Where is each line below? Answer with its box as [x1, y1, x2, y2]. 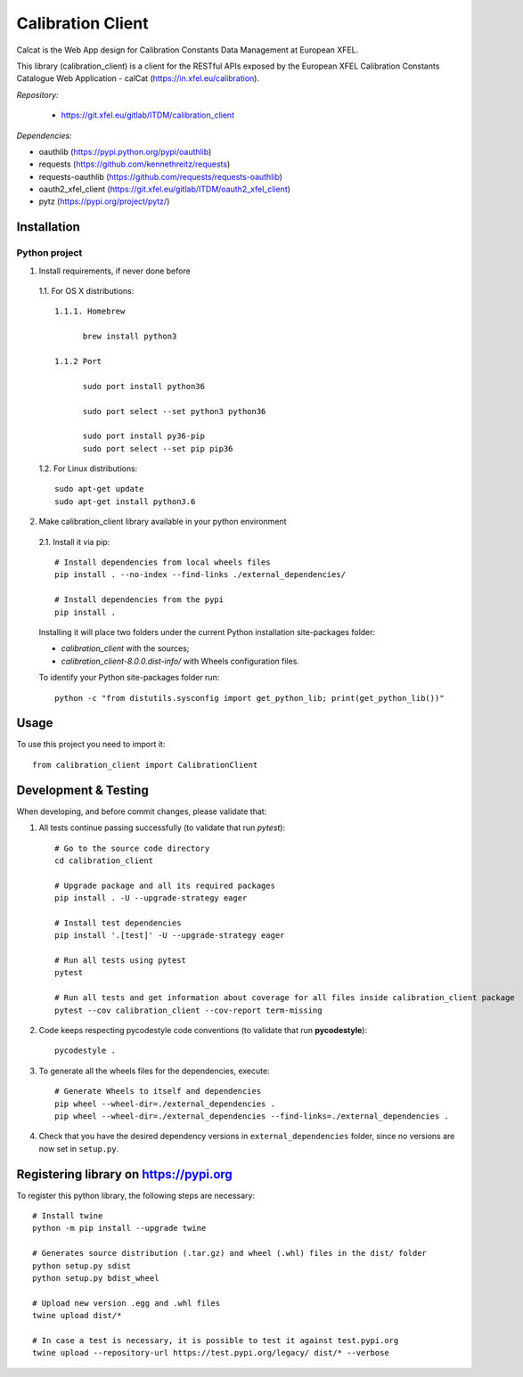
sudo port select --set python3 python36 [82, 406, 266, 416]
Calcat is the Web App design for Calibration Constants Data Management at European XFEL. [16, 45, 359, 55]
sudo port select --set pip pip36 [82, 444, 233, 453]
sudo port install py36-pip [82, 431, 205, 441]
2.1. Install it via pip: [38, 536, 110, 547]
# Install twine [32, 1211, 103, 1221]
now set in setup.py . [38, 1143, 119, 1153]
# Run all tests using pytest [54, 956, 187, 966]
